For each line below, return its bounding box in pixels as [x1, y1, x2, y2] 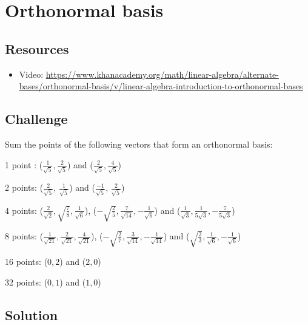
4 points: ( [5, 204, 44, 216]
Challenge [5, 109, 68, 128]
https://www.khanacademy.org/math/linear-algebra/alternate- [45, 67, 279, 80]
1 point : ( [5, 158, 43, 171]
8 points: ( [5, 230, 44, 242]
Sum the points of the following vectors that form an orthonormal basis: [5, 137, 273, 150]
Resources [5, 39, 69, 58]
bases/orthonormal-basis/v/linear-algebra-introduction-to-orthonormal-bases [19, 80, 303, 92]
